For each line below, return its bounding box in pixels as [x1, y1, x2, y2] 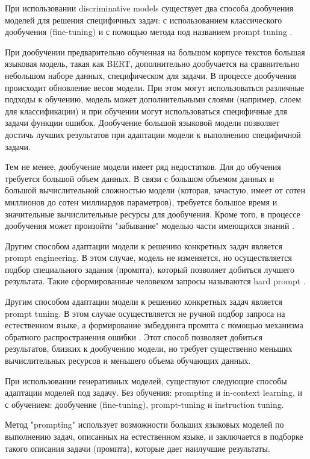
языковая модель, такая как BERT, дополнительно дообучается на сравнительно [5, 57, 300, 70]
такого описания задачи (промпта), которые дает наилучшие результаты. [5, 442, 270, 454]
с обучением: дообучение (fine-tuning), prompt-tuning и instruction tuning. [5, 398, 284, 410]
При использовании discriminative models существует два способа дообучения [5, 2, 294, 14]
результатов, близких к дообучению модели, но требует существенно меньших [5, 342, 293, 355]
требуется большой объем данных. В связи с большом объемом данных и [5, 172, 274, 184]
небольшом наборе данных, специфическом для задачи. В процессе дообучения [5, 69, 296, 81]
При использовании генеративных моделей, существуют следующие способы [5, 374, 287, 387]
